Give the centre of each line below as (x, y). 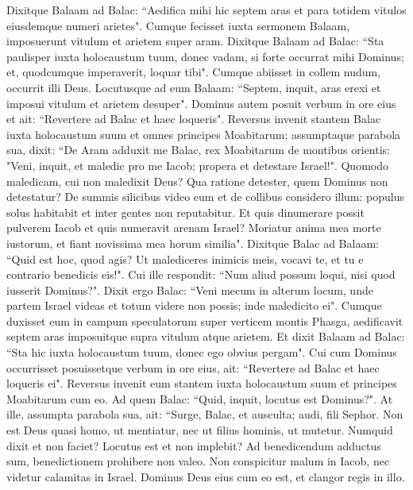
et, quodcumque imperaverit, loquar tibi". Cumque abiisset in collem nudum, (194, 72)
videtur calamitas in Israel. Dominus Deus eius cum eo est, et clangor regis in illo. (206, 476)
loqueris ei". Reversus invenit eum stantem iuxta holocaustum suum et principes (202, 383)
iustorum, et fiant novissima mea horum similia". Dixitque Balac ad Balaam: (193, 243)
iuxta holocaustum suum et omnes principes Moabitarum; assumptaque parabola (204, 134)
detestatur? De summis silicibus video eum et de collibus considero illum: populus (205, 197)
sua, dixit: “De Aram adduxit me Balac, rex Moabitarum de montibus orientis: (199, 150)
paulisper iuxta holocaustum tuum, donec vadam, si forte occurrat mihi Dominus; (205, 56)
